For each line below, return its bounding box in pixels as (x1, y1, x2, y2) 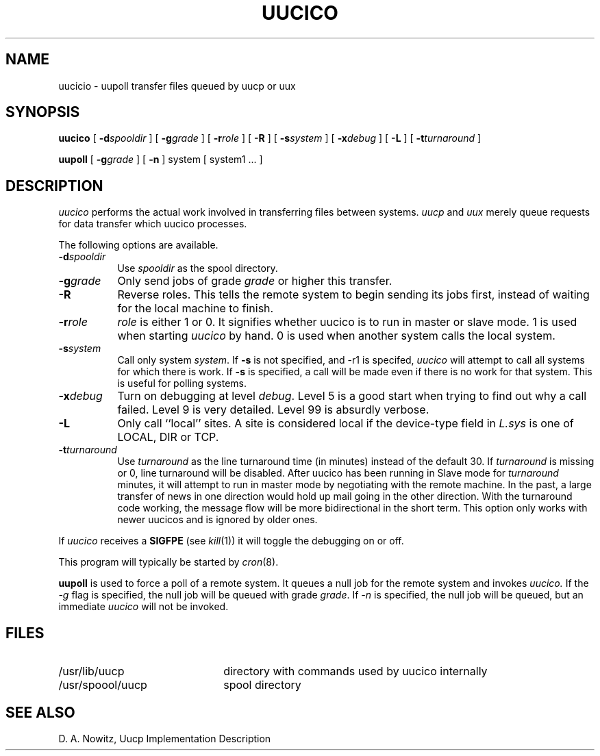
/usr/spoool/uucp (58, 678, 147, 692)
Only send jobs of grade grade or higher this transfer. (117, 274, 392, 288)
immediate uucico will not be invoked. (58, 601, 229, 613)
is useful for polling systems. (117, 377, 247, 390)
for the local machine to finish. (117, 301, 274, 316)
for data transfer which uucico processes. (58, 218, 247, 230)
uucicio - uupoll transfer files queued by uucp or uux (58, 79, 296, 92)
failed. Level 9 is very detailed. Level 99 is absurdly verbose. (117, 403, 429, 417)
